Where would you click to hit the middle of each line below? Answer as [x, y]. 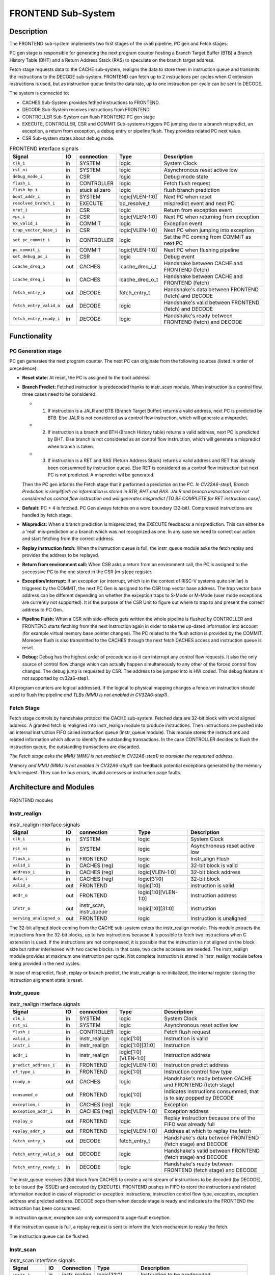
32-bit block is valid [214, 865]
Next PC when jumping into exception [209, 230]
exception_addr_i [33, 1111]
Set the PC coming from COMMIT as [208, 237]
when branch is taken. [71, 446]
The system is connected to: [39, 93]
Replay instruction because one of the [210, 1118]
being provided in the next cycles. [45, 963]
